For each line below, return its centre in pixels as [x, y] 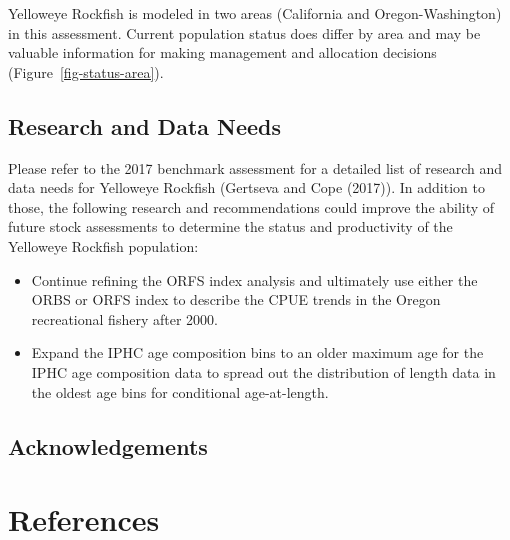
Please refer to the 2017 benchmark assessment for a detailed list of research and [255, 167]
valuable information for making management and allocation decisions [222, 52]
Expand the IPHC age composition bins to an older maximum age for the [257, 352]
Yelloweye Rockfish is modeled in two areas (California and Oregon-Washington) [255, 13]
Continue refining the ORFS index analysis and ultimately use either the [254, 279]
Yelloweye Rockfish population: [103, 245]
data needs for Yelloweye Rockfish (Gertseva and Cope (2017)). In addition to [246, 187]
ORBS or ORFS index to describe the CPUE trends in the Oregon [236, 299]
